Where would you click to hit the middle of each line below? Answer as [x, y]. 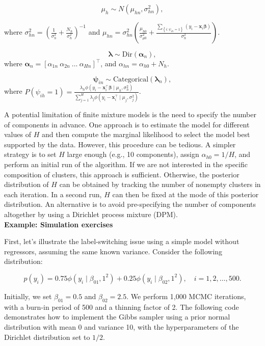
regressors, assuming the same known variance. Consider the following [113, 251]
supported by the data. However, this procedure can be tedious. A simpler [120, 144]
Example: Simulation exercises [59, 224]
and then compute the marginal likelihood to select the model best [146, 134]
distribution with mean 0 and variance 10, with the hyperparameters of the [122, 326]
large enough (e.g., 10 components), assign [133, 154]
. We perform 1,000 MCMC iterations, [186, 296]
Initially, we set [28, 296]
